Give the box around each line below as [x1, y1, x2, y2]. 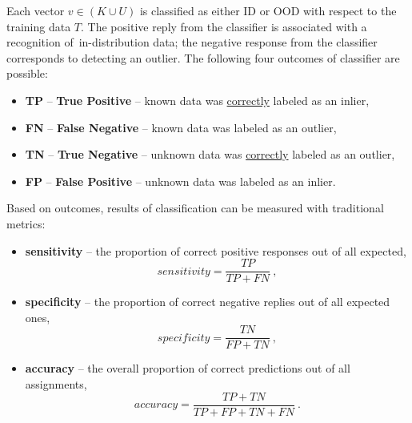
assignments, [25, 376, 87, 393]
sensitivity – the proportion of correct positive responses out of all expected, [25, 242, 406, 259]
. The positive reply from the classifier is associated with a [81, 18, 367, 34]
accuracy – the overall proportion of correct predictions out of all [25, 360, 350, 377]
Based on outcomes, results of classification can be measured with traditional [6, 199, 384, 216]
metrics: [6, 215, 46, 232]
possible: [6, 65, 48, 82]
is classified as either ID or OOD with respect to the [139, 2, 397, 18]
